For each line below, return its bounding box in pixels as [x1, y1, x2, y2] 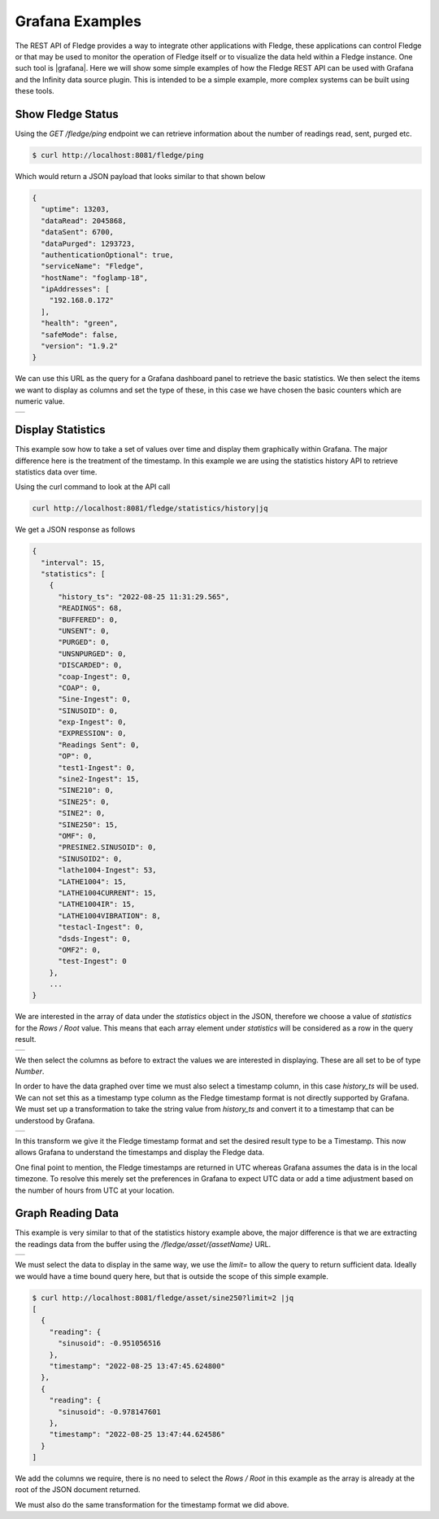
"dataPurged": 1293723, [41, 239, 136, 248]
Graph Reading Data [15, 1206, 120, 1220]
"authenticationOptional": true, [41, 250, 174, 260]
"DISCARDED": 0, [58, 660, 123, 670]
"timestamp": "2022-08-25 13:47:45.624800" [49, 1361, 225, 1371]
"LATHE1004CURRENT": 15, [58, 888, 158, 897]
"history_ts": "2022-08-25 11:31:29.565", [58, 592, 230, 602]
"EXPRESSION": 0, [58, 729, 128, 738]
